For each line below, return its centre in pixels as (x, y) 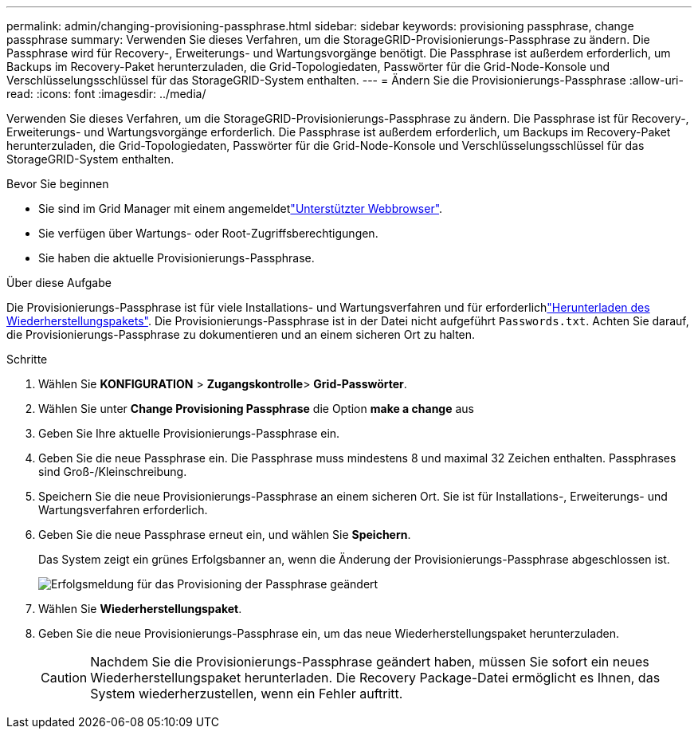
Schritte (27, 359)
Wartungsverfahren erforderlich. (123, 510)
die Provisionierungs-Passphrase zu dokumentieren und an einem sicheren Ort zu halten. (241, 334)
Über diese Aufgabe (59, 283)
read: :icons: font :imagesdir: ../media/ (106, 94)
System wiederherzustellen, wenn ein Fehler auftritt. (247, 694)
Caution (64, 678)
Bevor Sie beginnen (58, 184)
